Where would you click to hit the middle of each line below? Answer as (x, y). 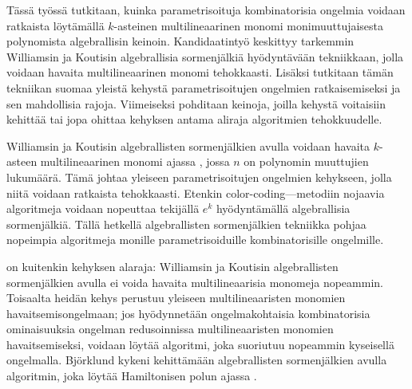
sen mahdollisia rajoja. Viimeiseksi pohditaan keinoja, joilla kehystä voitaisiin (196, 103)
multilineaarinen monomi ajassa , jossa (135, 161)
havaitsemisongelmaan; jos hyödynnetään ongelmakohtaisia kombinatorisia (188, 313)
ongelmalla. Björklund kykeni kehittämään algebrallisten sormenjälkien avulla (197, 360)
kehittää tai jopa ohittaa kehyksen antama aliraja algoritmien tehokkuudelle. (194, 119)
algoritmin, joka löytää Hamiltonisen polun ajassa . (132, 376)
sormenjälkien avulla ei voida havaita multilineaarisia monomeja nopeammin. (195, 282)
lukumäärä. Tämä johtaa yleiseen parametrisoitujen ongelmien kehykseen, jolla (199, 177)
